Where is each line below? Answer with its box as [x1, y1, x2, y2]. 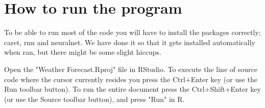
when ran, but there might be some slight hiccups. [4, 47, 161, 57]
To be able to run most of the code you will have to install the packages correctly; [4, 27, 261, 38]
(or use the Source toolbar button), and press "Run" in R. [4, 93, 185, 104]
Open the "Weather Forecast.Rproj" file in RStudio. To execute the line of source [4, 63, 257, 74]
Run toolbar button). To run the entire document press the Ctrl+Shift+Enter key [4, 84, 261, 94]
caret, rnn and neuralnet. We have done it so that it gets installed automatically [4, 37, 255, 47]
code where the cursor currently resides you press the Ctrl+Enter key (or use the [4, 74, 258, 84]
